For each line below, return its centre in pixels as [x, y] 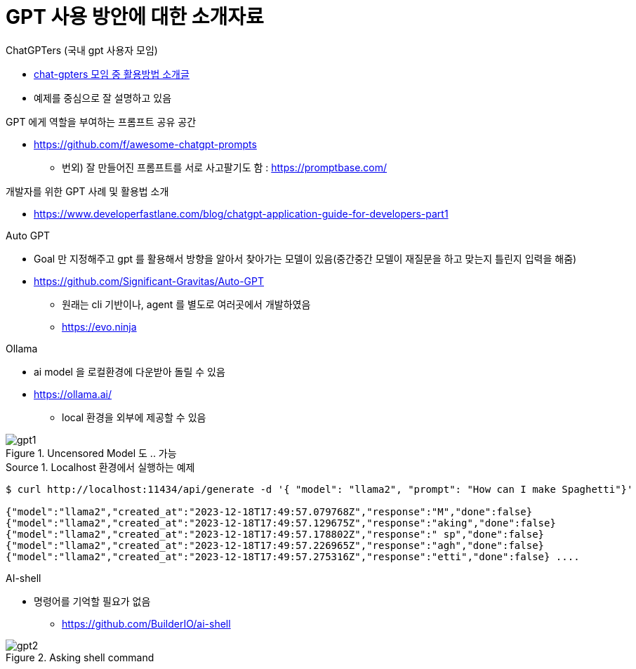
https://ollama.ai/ [73, 394]
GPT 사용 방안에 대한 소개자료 [135, 17]
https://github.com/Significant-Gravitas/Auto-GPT [149, 281]
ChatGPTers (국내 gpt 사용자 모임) [82, 50]
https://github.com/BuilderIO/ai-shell [146, 623]
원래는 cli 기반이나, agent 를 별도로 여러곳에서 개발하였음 [186, 304]
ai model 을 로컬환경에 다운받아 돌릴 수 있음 [130, 371]
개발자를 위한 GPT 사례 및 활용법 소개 [87, 191]
